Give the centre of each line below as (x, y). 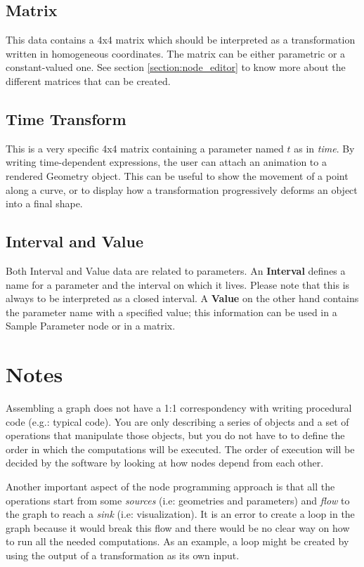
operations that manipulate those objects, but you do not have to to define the (175, 435)
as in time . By (324, 148)
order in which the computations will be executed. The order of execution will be (180, 449)
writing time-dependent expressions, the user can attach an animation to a (166, 162)
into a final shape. (44, 203)
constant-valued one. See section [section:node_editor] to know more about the (176, 67)
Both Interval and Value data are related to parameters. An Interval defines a (176, 270)
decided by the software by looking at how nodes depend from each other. (165, 463)
